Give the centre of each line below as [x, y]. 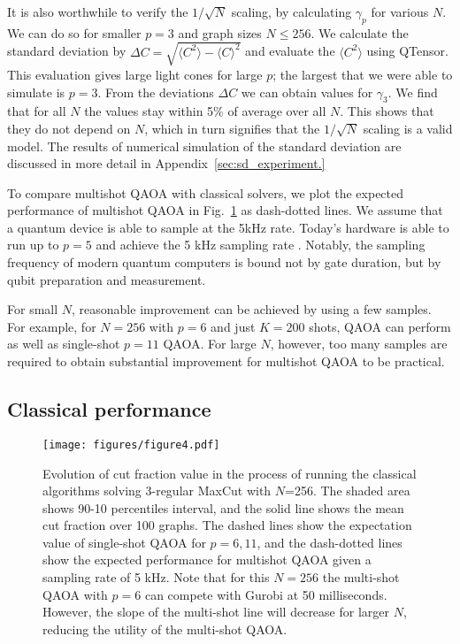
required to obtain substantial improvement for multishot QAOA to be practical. [226, 361]
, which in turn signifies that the [232, 128]
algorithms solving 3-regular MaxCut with [157, 491]
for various [400, 11]
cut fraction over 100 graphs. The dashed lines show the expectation [227, 525]
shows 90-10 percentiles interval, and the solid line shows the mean [223, 507]
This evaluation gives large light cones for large [135, 74]
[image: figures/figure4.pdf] [131, 445]
